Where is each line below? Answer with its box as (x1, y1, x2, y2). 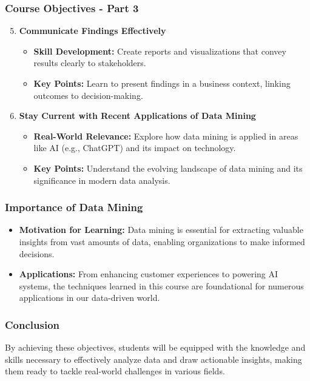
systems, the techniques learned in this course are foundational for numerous (19, 279, 304, 292)
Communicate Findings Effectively (19, 24, 166, 37)
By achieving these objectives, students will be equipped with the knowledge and (5, 341, 306, 354)
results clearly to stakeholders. (33, 56, 146, 69)
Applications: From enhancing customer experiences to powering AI (19, 268, 278, 280)
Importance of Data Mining (5, 200, 143, 215)
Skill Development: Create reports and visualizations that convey (33, 44, 286, 57)
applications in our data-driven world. (19, 291, 160, 304)
